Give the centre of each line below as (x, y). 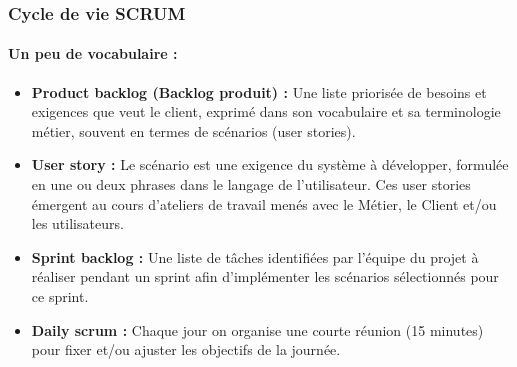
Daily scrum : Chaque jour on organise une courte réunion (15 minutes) (257, 329)
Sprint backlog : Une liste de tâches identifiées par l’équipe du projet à (255, 256)
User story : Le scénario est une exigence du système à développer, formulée (270, 164)
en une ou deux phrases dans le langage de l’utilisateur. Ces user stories (251, 184)
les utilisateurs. (77, 223)
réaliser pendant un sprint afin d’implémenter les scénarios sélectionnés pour (265, 276)
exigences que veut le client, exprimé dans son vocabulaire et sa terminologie (266, 111)
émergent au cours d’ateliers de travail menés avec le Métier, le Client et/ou (264, 203)
